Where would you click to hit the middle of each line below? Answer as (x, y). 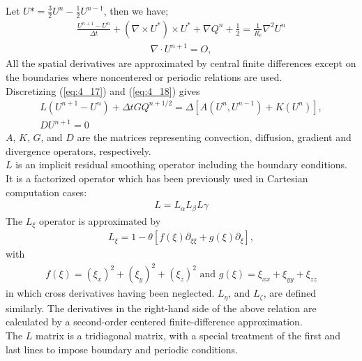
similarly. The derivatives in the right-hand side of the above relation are (161, 308)
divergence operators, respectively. (78, 150)
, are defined (290, 293)
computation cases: (46, 192)
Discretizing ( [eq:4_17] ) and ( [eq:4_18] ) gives (103, 90)
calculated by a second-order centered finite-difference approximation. (154, 322)
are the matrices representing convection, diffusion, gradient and (214, 137)
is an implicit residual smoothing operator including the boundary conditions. (181, 164)
